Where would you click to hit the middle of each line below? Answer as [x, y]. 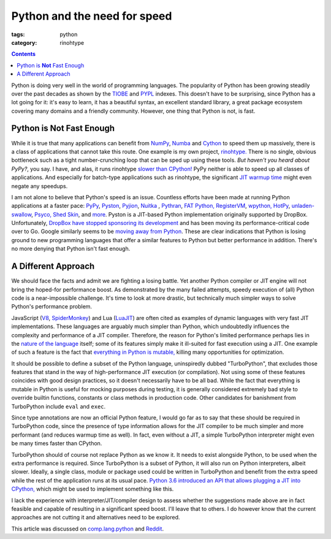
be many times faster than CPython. [57, 443]
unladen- [303, 206]
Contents [24, 54]
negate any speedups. [40, 186]
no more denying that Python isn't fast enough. [71, 249]
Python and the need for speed [92, 16]
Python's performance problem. [51, 307]
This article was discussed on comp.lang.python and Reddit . [88, 529]
